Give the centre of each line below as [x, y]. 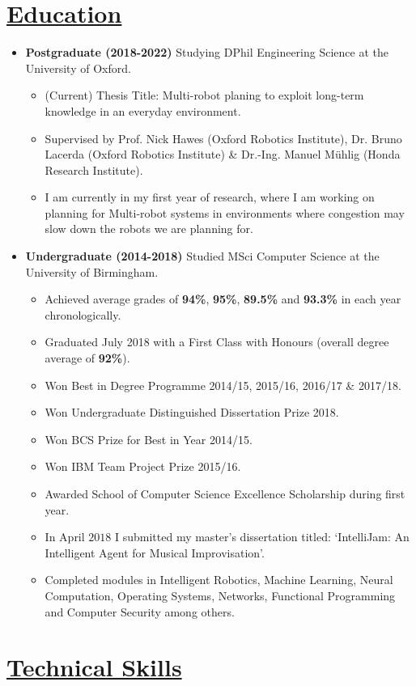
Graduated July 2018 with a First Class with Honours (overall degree [217, 342]
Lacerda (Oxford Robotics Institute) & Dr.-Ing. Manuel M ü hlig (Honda [223, 154]
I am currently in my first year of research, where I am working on [210, 197]
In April [65, 537]
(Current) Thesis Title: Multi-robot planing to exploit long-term [204, 95]
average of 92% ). [87, 358]
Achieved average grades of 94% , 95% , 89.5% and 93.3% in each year [223, 299]
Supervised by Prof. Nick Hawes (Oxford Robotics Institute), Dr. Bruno [223, 138]
